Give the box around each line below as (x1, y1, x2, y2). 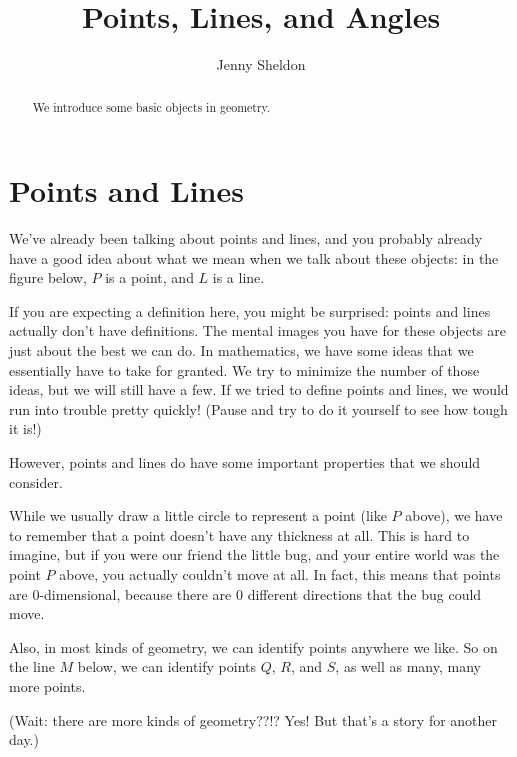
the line (9, 656, 55, 677)
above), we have (405, 505, 503, 526)
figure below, (9, 267, 87, 288)
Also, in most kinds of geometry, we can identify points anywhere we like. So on (9, 636, 498, 657)
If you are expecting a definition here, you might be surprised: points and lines (9, 300, 491, 321)
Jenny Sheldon (216, 54, 306, 75)
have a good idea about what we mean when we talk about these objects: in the (9, 247, 499, 268)
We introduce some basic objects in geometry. (32, 98, 271, 115)
